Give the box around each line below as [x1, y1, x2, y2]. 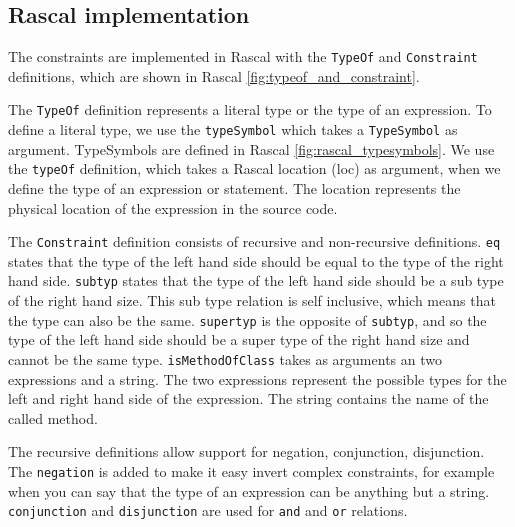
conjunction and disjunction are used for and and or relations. [8, 500, 408, 521]
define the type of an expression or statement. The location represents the [8, 178, 461, 199]
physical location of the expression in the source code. [8, 197, 338, 218]
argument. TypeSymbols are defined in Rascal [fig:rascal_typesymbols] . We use [8, 138, 495, 159]
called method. [8, 407, 98, 428]
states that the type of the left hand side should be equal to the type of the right [8, 250, 504, 271]
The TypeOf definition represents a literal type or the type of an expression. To [8, 99, 492, 120]
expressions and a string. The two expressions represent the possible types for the [8, 368, 507, 389]
